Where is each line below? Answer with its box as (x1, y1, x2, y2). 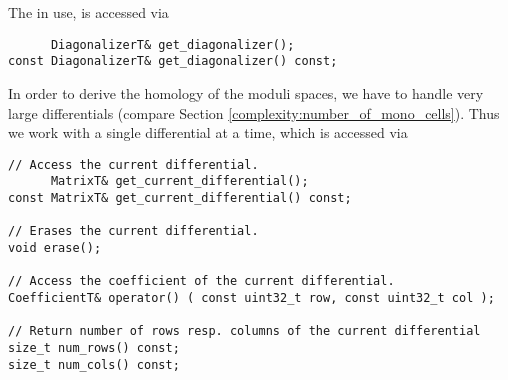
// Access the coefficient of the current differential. (8, 274, 395, 289)
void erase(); (8, 240, 102, 255)
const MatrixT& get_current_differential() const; (8, 191, 352, 205)
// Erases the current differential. (8, 224, 259, 239)
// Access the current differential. (8, 157, 259, 172)
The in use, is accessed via (8, 2, 169, 22)
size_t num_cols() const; (8, 357, 180, 372)
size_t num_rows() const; (8, 340, 180, 355)
